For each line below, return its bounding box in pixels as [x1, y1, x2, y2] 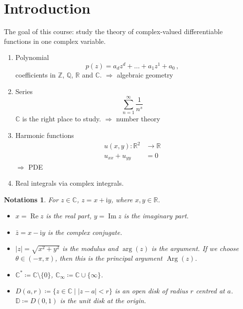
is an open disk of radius [114, 286, 188, 296]
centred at [196, 286, 225, 296]
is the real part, [46, 211, 92, 221]
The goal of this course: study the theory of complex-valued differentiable [4, 26, 223, 37]
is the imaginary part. [124, 211, 189, 221]
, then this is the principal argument [55, 253, 163, 263]
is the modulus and [62, 243, 118, 253]
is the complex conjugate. [47, 227, 122, 237]
